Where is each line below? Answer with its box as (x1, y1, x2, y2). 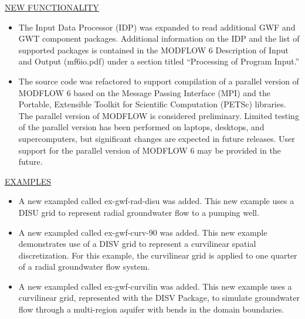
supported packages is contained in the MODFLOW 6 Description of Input (18, 43, 289, 56)
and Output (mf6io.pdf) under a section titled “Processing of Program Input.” (18, 55, 300, 67)
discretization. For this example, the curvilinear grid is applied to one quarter (18, 249, 297, 261)
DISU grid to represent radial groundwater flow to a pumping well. (18, 206, 259, 218)
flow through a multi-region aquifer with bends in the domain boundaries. (18, 303, 284, 315)
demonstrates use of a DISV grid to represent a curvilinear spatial (18, 237, 256, 250)
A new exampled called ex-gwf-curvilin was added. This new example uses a (18, 280, 292, 292)
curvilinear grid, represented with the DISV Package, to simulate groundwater (18, 291, 300, 304)
